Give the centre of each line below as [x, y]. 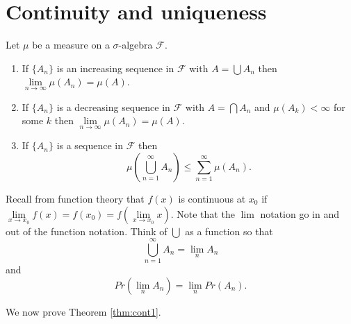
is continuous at [212, 198]
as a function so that [229, 231]
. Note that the [203, 213]
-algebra [136, 45]
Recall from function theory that [75, 198]
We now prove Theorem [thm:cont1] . [83, 311]
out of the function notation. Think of [87, 231]
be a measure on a [71, 45]
